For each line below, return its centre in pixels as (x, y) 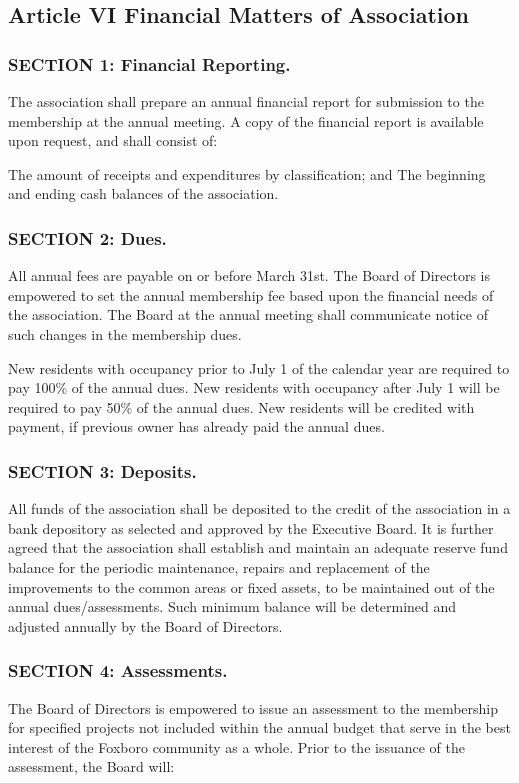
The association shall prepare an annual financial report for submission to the (246, 101)
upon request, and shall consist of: (113, 140)
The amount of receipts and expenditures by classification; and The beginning (247, 173)
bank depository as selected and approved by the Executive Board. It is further (251, 527)
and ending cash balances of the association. (143, 193)
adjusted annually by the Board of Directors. (145, 625)
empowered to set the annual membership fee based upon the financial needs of (251, 294)
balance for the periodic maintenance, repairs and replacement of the (219, 566)
